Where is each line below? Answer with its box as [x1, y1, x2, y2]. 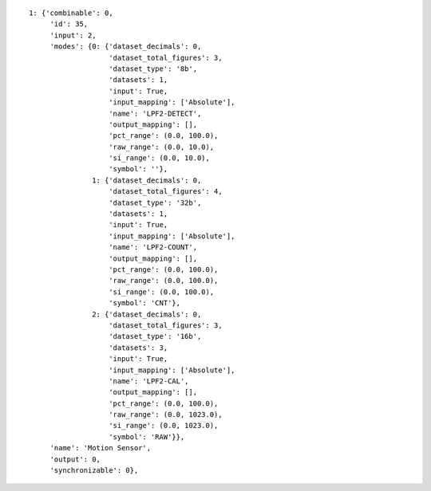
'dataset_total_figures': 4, [109, 187, 223, 196]
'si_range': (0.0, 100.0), [109, 287, 215, 297]
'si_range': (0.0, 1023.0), [109, 421, 219, 430]
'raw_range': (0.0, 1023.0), [109, 410, 223, 419]
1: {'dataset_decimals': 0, [92, 175, 202, 185]
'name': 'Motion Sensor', [49, 443, 152, 453]
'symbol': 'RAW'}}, [109, 432, 185, 442]
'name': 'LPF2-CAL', [109, 376, 189, 386]
